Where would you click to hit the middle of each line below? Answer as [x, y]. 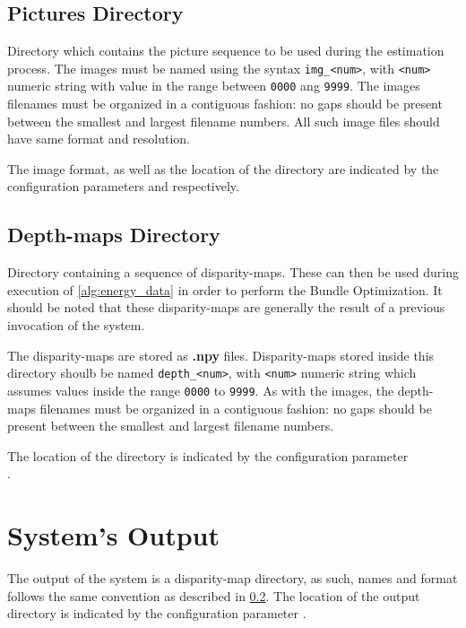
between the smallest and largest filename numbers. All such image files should [224, 121]
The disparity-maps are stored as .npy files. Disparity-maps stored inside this [221, 355]
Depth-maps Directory [114, 235]
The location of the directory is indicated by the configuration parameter [208, 455]
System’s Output [113, 535]
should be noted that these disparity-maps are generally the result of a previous [226, 307]
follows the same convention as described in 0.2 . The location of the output [214, 595]
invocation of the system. [76, 325]
